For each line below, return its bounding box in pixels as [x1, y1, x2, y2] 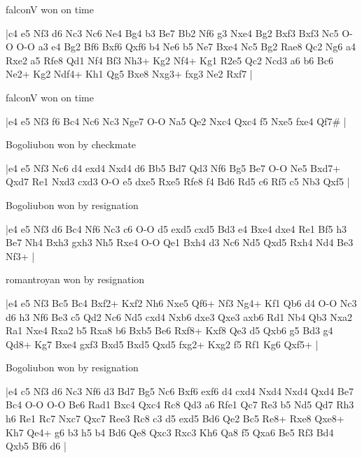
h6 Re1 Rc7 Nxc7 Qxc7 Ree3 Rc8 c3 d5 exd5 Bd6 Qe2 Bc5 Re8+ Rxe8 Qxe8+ [6, 411, 344, 426]
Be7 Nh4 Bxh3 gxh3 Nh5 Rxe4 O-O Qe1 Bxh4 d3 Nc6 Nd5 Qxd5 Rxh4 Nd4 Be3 [6, 235, 354, 250]
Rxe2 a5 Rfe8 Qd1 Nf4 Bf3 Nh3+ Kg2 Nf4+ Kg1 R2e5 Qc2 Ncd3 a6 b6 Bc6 [6, 52, 333, 67]
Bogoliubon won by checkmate [6, 137, 137, 152]
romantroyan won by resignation [6, 272, 145, 287]
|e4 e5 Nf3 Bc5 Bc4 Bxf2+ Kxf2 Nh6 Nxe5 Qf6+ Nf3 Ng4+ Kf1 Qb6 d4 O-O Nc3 [6, 295, 357, 310]
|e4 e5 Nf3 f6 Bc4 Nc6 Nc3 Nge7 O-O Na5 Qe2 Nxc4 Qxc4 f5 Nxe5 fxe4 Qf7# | [6, 113, 347, 128]
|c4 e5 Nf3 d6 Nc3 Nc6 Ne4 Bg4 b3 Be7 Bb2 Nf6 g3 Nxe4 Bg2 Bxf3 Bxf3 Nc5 [6, 25, 339, 40]
